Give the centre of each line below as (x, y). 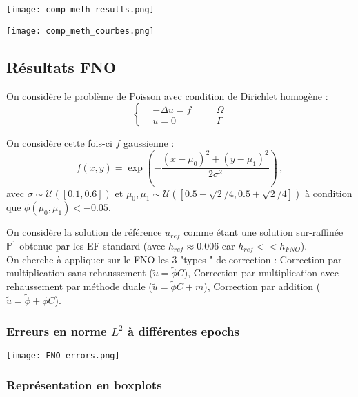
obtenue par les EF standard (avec (92, 246)
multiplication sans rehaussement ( (80, 273)
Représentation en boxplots (84, 385)
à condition (329, 193)
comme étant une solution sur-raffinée (263, 232)
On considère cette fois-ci (59, 143)
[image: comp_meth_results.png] (80, 10)
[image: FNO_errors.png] (63, 355)
